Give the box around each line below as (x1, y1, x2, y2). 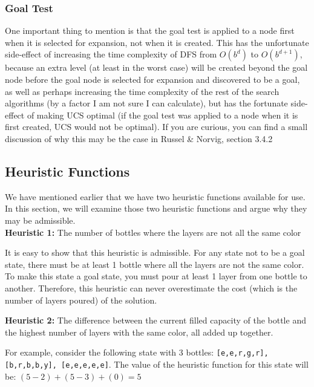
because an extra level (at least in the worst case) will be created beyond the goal (5, 61, 308, 74)
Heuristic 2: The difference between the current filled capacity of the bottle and (5, 314, 306, 327)
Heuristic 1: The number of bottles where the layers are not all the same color (5, 226, 301, 238)
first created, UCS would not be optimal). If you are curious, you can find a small (5, 120, 308, 133)
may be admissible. (5, 213, 76, 226)
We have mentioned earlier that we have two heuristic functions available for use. (5, 190, 306, 203)
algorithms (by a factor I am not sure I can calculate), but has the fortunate (5, 97, 288, 109)
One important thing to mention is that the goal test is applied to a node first (5, 24, 295, 37)
